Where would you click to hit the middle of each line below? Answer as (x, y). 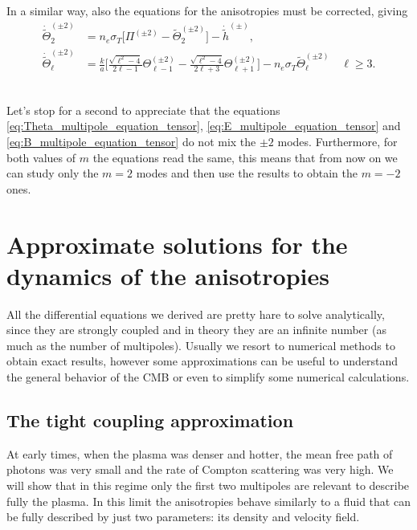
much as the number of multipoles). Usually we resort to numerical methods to (201, 345)
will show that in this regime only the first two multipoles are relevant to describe (208, 485)
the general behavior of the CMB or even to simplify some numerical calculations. (208, 377)
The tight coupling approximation (150, 420)
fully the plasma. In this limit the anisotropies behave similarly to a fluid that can (208, 501)
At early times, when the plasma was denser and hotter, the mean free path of (200, 453)
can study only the (53, 173)
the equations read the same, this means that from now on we (245, 157)
